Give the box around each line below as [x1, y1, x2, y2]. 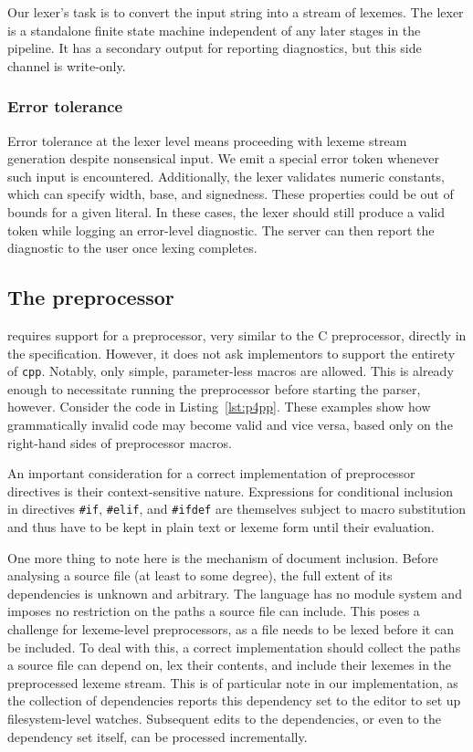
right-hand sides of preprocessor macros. [7, 433, 232, 452]
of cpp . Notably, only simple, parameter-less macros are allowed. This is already [7, 361, 454, 381]
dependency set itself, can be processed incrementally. [7, 726, 308, 746]
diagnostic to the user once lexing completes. [7, 238, 258, 257]
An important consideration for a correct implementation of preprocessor [7, 464, 415, 483]
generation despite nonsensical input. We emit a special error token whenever [7, 149, 439, 168]
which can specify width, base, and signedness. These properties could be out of [7, 184, 454, 204]
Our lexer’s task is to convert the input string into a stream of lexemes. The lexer [7, 3, 464, 21]
